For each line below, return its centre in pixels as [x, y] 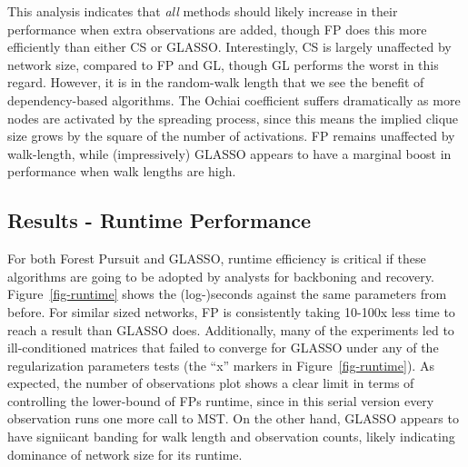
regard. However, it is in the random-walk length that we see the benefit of [216, 82]
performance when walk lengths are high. [122, 171]
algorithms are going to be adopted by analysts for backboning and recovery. [221, 276]
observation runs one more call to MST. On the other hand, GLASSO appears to [233, 418]
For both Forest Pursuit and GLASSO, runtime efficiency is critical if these [217, 258]
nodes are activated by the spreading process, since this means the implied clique [233, 118]
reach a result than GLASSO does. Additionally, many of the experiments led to [231, 329]
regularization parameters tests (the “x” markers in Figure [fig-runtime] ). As [221, 365]
